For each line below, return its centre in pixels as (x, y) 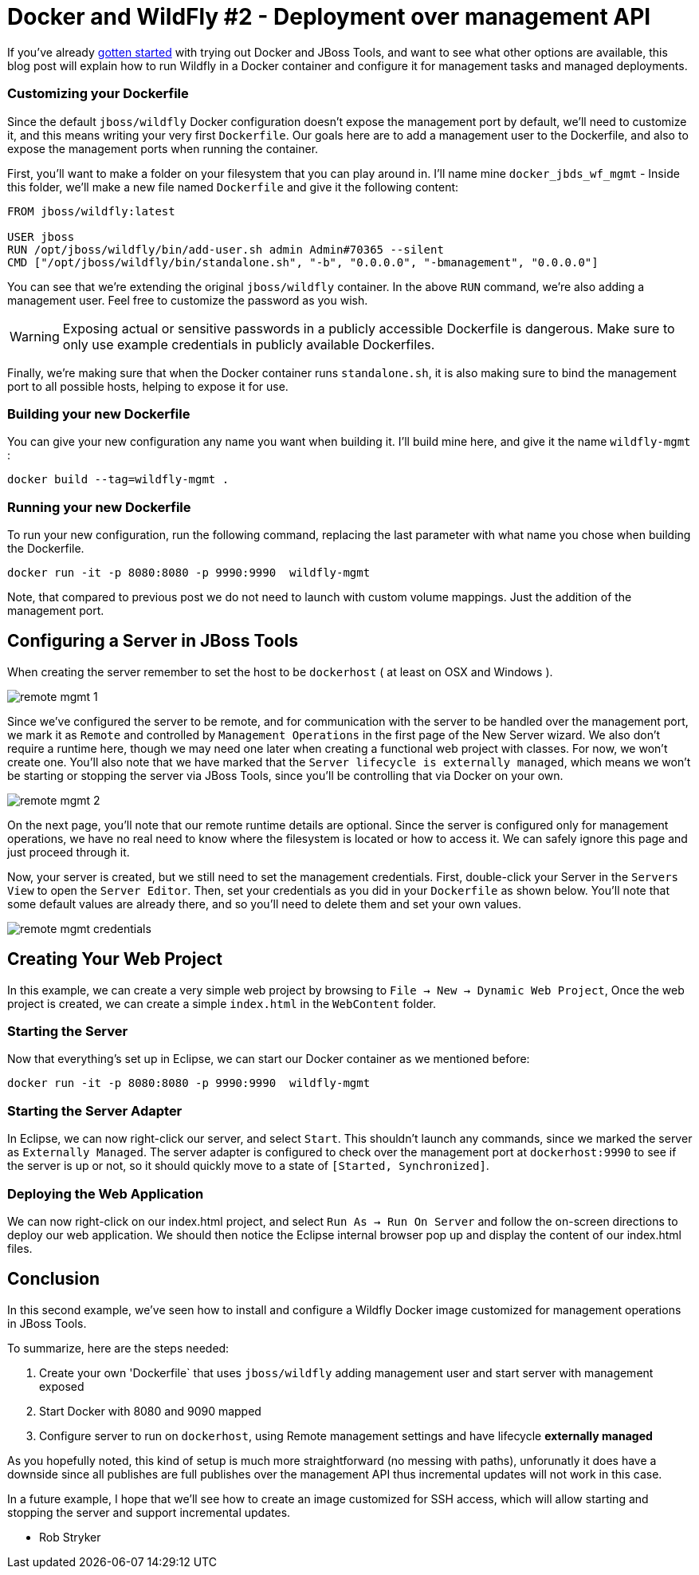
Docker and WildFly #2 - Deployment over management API (329, 17)
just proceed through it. (69, 852)
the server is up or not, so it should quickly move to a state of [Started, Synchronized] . (248, 1166)
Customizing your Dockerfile (98, 94)
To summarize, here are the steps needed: (118, 1348)
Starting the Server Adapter (95, 1110)
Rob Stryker (70, 1537)
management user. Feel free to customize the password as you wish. (188, 300)
